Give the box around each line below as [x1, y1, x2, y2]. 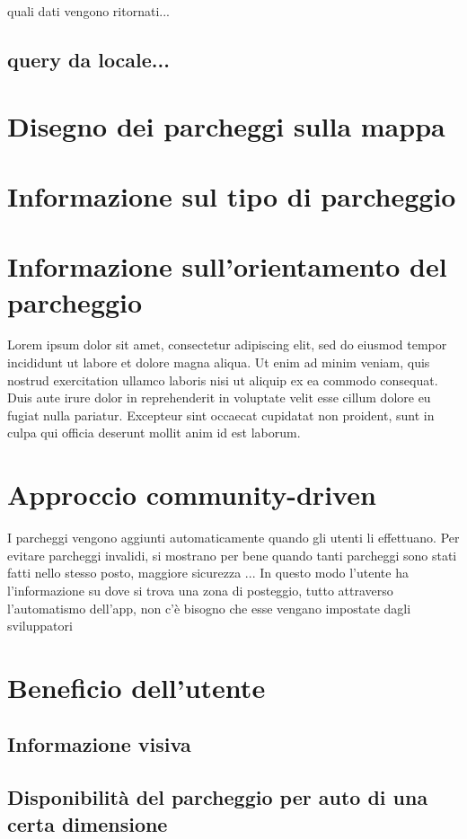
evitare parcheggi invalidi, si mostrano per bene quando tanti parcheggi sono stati [7, 545, 457, 564]
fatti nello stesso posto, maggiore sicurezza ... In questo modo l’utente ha [7, 563, 409, 582]
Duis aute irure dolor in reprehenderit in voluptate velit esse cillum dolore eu [7, 388, 431, 407]
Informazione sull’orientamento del [7, 248, 447, 285]
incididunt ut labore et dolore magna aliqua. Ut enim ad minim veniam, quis [7, 353, 430, 372]
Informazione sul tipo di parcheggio [7, 177, 456, 214]
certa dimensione [7, 809, 168, 837]
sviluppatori [7, 616, 73, 635]
